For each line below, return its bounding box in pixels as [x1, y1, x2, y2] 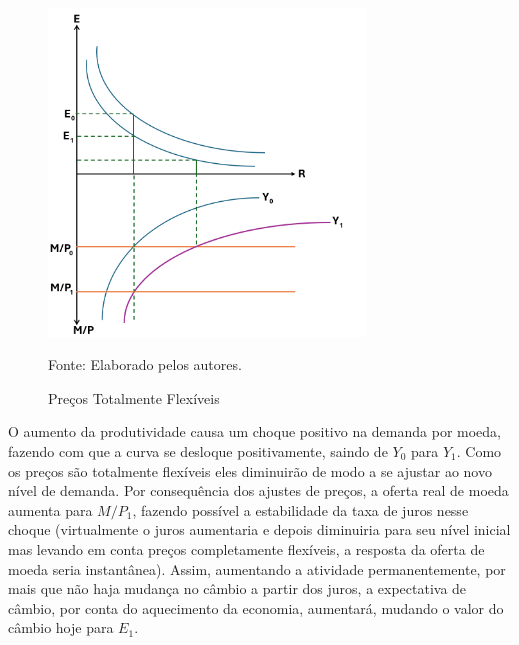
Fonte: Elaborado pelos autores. [48, 354, 242, 375]
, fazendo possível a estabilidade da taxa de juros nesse [132, 499, 469, 520]
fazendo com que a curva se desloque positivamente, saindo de [8, 440, 388, 461]
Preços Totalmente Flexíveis [48, 387, 220, 408]
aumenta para [8, 499, 93, 520]
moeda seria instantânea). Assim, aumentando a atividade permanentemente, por [8, 558, 506, 579]
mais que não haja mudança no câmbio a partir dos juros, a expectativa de [8, 578, 467, 599]
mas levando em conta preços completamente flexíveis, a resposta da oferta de [8, 538, 485, 559]
